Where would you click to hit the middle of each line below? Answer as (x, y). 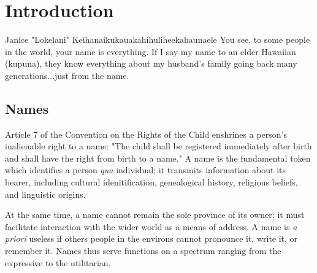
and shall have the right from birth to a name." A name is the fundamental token (158, 158)
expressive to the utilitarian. (58, 262)
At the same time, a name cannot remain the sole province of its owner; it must (155, 215)
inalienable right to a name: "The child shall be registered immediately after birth (158, 146)
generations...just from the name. (67, 75)
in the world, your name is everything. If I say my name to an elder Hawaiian (151, 51)
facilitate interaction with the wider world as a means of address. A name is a (151, 226)
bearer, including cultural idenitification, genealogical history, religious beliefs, (151, 182)
